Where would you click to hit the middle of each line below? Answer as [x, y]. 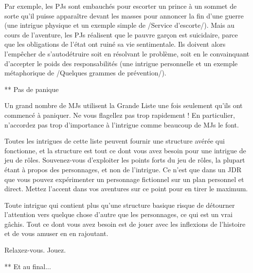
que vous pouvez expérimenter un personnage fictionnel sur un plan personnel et [124, 179]
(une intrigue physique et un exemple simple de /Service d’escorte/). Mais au [119, 25]
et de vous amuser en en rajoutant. [56, 233]
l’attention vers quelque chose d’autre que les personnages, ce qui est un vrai [118, 214]
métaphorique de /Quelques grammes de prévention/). [85, 73]
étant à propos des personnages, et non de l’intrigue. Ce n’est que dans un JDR [123, 169]
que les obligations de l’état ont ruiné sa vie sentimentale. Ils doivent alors [115, 44]
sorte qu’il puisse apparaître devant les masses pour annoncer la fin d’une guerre [124, 15]
